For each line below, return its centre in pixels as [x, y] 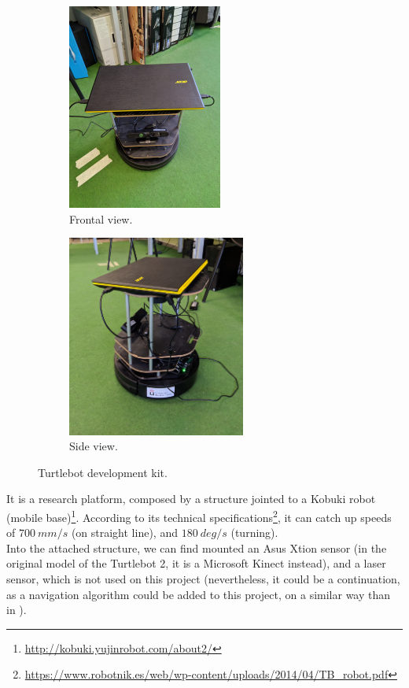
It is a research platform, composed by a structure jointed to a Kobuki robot [191, 499]
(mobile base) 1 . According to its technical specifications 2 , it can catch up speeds [199, 516]
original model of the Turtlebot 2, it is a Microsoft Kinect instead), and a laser [196, 563]
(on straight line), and [124, 533]
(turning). [254, 533]
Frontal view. [101, 218]
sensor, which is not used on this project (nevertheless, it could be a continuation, [203, 579]
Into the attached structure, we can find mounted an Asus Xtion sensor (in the [197, 547]
